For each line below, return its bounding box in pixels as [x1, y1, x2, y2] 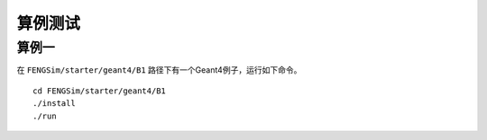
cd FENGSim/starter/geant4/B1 [32, 85, 167, 96]
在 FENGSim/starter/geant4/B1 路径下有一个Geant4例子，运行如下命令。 [16, 65, 302, 75]
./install [32, 99, 76, 109]
